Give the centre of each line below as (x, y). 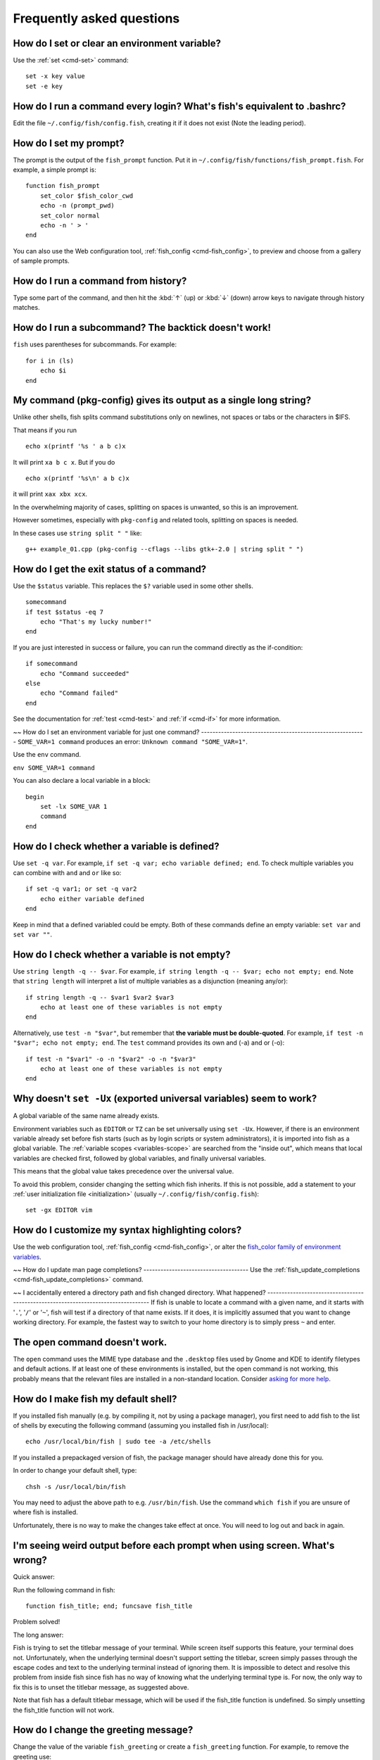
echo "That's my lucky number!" (96, 622)
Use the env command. (47, 755)
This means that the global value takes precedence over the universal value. (123, 1171)
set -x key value (55, 76)
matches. (26, 308)
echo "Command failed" (79, 693)
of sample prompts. (41, 261)
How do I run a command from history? (100, 281)
